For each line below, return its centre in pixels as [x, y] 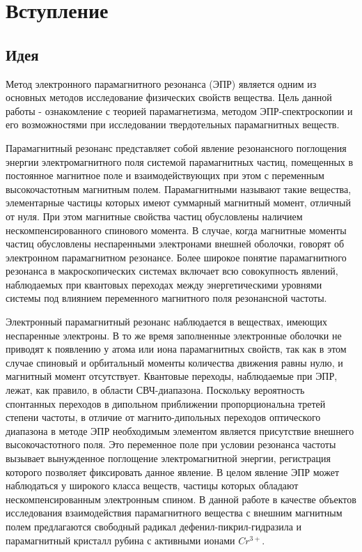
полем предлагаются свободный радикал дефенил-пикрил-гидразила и [154, 526]
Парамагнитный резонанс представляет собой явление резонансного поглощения [176, 147]
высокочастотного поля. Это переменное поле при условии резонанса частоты [171, 444]
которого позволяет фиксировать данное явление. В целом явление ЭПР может [173, 472]
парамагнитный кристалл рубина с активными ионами [120, 540]
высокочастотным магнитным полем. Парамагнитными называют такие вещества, [179, 189]
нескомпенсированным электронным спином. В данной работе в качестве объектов [181, 499]
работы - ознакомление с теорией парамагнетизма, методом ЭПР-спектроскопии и [179, 110]
